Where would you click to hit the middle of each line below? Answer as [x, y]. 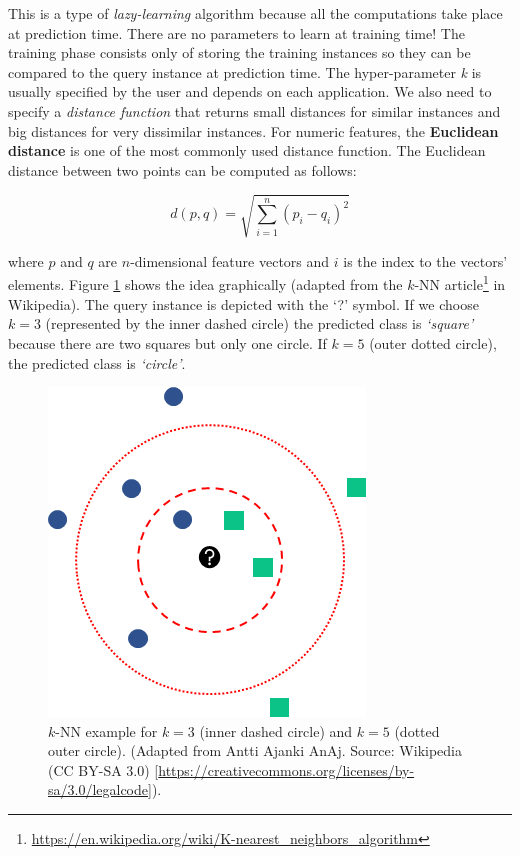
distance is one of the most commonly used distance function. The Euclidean [247, 150]
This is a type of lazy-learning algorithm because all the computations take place [255, 13]
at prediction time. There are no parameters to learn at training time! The [236, 32]
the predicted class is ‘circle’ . [97, 362]
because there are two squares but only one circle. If [167, 342]
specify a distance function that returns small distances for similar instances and [254, 110]
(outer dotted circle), [433, 342]
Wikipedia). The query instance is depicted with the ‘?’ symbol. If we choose [243, 303]
